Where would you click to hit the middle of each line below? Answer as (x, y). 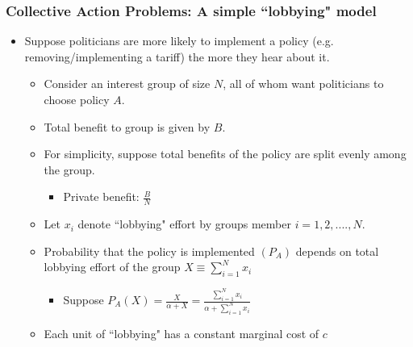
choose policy (77, 99)
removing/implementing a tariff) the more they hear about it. (177, 56)
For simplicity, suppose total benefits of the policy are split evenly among (225, 154)
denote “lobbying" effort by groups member (184, 224)
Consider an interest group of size (127, 84)
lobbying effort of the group (112, 267)
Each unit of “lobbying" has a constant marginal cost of (181, 333)
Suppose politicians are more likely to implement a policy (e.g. (179, 41)
